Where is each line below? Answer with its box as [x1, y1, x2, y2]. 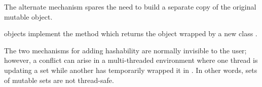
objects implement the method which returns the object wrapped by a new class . [4, 28, 257, 39]
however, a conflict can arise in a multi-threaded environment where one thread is [4, 55, 258, 65]
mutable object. [4, 11, 53, 22]
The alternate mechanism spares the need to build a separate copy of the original [4, 2, 256, 12]
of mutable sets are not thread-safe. [4, 74, 114, 85]
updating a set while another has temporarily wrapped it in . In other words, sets [4, 64, 257, 75]
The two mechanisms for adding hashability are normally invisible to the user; [4, 45, 247, 55]
